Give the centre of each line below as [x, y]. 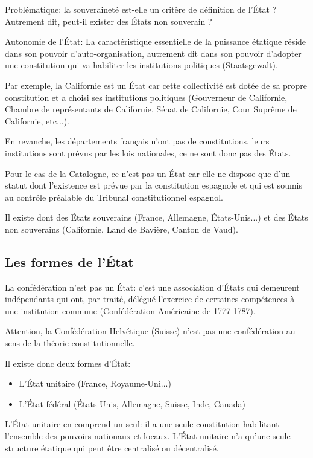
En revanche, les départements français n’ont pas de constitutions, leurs [137, 141]
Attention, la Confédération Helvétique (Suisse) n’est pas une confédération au [150, 331]
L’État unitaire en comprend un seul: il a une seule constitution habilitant [142, 424]
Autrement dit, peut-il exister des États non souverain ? [109, 21]
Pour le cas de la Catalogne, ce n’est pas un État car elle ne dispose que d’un [148, 173]
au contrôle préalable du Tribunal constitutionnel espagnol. [114, 197]
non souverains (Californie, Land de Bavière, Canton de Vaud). [122, 229]
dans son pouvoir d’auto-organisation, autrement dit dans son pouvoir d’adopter [153, 53]
